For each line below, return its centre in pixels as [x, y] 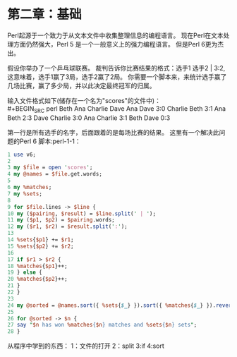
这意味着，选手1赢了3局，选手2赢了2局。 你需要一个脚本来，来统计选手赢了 [117, 77]
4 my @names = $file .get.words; [55, 174]
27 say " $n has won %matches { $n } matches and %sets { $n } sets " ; [102, 325]
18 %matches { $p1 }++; [38, 266]
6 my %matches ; [30, 188]
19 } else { [25, 272]
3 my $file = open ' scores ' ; [50, 168]
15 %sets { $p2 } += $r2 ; [41, 246]
